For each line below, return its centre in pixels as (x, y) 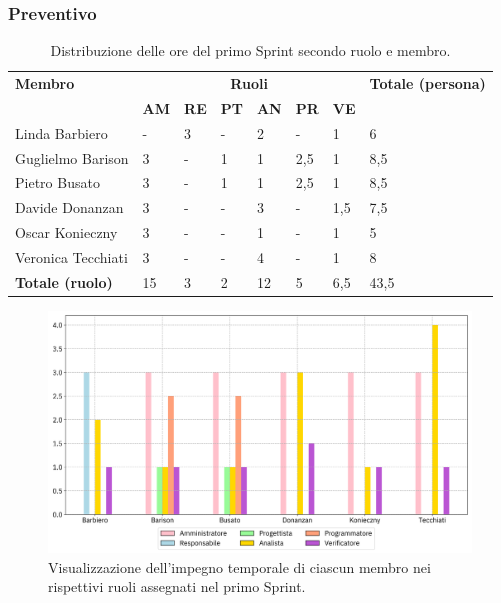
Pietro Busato (57, 182)
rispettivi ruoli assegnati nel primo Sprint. (177, 586)
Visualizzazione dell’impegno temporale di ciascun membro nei (239, 566)
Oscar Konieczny (66, 232)
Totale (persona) (427, 83)
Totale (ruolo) (64, 281)
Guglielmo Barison (72, 157)
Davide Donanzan (69, 207)
